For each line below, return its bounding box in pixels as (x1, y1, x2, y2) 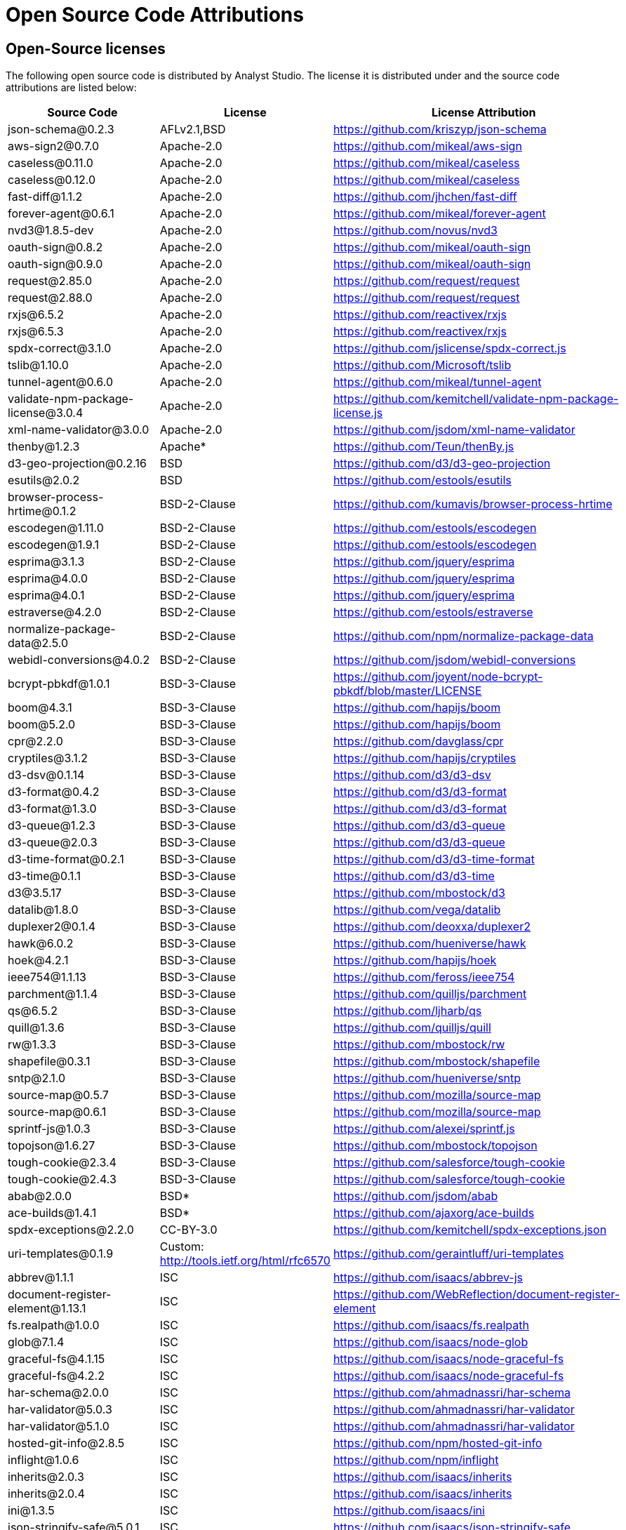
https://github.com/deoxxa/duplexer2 (333, 919, 531, 934)
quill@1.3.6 (8, 1020, 65, 1035)
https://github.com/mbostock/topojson (333, 1138, 538, 1153)
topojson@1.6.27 (8, 1138, 95, 1153)
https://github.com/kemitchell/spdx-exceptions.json (333, 1223, 607, 1237)
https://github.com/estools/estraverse (333, 605, 533, 620)
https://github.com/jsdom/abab (333, 1189, 498, 1204)
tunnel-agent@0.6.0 (8, 375, 113, 390)
